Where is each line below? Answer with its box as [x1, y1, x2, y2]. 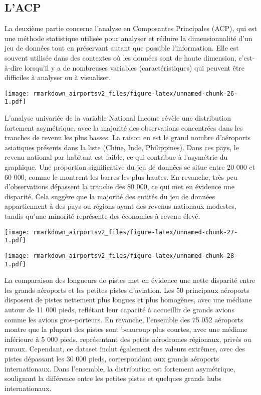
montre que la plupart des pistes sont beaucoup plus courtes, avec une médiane [5, 324, 247, 334]
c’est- [238, 52, 255, 63]
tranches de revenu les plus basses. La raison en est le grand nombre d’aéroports [5, 132, 251, 143]
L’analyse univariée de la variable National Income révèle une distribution [5, 113, 231, 123]
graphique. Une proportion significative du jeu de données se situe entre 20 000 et [5, 162, 255, 172]
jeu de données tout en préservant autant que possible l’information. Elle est [5, 43, 239, 53]
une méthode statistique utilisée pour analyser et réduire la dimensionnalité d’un [5, 33, 252, 43]
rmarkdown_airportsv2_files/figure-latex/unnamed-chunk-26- [33, 90, 238, 97]
